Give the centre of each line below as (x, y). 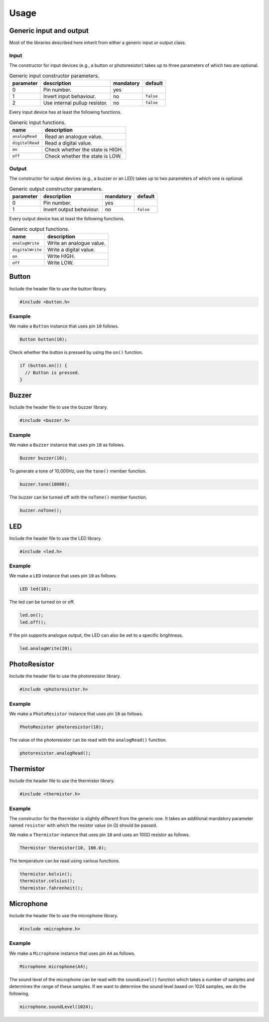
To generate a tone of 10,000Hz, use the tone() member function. (78, 471)
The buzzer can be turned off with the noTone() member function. (78, 497)
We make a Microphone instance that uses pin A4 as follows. (72, 953)
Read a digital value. (68, 143)
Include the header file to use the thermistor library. (62, 781)
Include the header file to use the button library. (58, 289)
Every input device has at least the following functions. (66, 112)
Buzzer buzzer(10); (43, 458)
